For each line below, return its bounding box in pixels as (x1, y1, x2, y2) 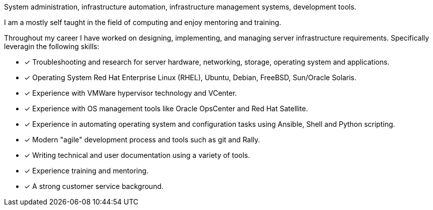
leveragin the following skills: (4, 42, 99, 51)
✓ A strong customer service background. (24, 182, 164, 190)
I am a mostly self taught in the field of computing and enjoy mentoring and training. (4, 18, 281, 27)
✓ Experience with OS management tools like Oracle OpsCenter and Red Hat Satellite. (24, 104, 308, 113)
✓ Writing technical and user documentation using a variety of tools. (24, 151, 250, 159)
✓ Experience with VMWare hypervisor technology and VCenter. (24, 89, 237, 97)
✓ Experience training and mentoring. (24, 166, 149, 175)
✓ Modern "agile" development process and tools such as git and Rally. (24, 135, 260, 144)
